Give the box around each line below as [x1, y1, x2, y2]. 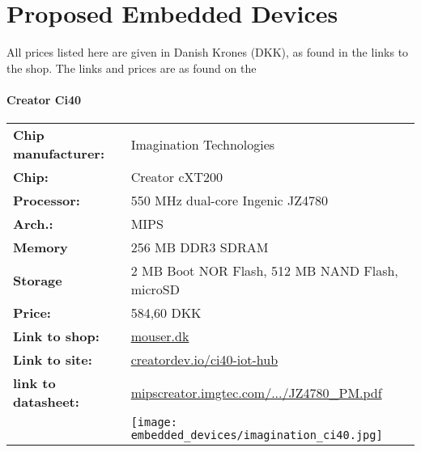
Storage [13, 270, 62, 289]
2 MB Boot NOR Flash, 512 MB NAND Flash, [130, 261, 398, 281]
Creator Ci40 [6, 91, 81, 108]
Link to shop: [13, 327, 100, 346]
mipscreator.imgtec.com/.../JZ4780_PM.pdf [130, 382, 382, 402]
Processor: [13, 191, 80, 210]
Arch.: [13, 214, 53, 234]
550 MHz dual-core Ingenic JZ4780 [130, 191, 329, 210]
